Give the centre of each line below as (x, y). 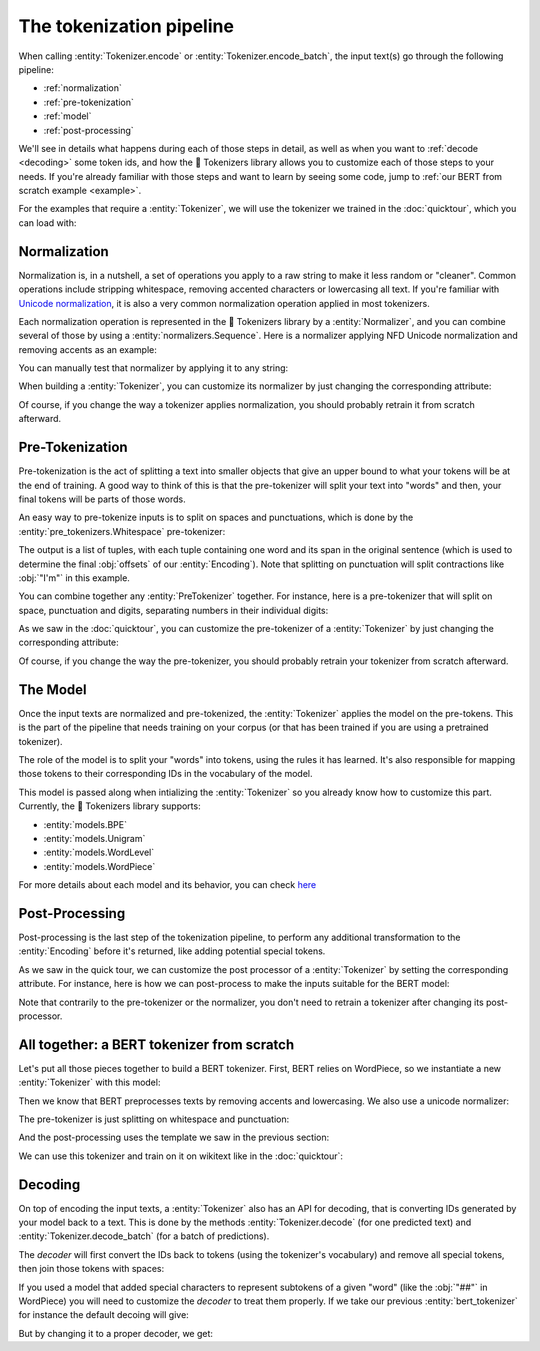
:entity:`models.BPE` (85, 824)
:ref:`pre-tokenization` (88, 102)
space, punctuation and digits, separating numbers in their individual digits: (173, 610)
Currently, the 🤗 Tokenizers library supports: (109, 806)
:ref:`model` (67, 116)
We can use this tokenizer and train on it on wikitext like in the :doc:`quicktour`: (181, 1156)
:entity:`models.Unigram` (94, 838)
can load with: (47, 222)
